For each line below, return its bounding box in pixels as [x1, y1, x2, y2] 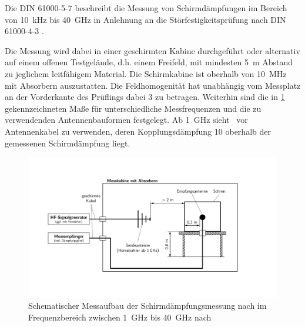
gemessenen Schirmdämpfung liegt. [5, 136, 130, 149]
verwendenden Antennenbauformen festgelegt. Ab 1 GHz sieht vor [5, 114, 248, 126]
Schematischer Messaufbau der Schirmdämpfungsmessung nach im [28, 299, 267, 312]
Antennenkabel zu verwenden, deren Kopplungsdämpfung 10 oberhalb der [5, 125, 271, 137]
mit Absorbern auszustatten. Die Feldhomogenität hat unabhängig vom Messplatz [5, 79, 301, 91]
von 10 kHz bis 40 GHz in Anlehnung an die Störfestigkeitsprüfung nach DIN [5, 13, 286, 25]
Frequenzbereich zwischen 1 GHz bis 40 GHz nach [28, 311, 212, 323]
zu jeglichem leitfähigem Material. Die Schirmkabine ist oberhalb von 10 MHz [5, 67, 287, 79]
